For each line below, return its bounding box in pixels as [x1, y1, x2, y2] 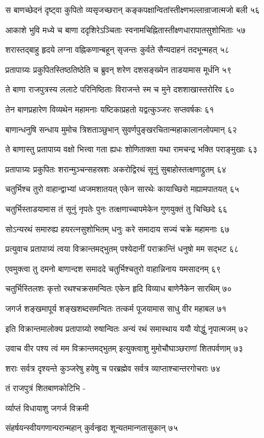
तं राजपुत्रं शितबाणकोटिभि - [5, 382, 86, 394]
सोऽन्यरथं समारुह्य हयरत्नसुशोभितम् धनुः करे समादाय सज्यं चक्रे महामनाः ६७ [5, 222, 230, 235]
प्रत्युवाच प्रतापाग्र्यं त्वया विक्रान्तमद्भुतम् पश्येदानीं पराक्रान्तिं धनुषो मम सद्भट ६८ [5, 242, 239, 255]
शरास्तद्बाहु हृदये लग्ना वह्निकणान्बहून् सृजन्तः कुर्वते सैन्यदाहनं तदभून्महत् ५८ [5, 43, 230, 56]
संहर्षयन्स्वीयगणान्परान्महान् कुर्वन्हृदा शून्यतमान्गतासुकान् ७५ [5, 421, 178, 434]
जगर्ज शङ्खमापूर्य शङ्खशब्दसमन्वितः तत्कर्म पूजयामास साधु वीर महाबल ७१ [5, 302, 227, 314]
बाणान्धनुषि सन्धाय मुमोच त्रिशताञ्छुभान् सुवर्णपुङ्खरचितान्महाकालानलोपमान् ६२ [5, 123, 237, 135]
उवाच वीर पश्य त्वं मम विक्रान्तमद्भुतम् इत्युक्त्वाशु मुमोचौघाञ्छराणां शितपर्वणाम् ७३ [5, 342, 243, 354]
